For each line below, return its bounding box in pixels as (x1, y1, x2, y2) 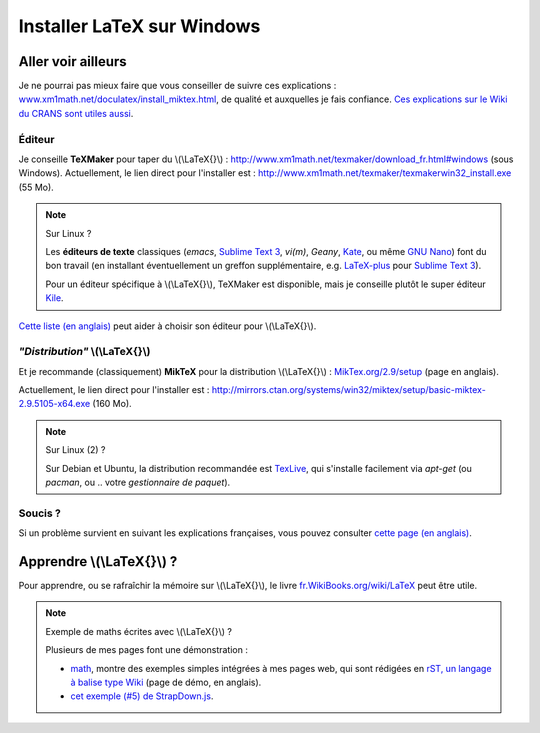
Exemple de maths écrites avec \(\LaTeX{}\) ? (45, 625, 232, 637)
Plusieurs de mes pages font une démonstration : (45, 644, 249, 656)
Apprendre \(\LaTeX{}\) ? (18, 553, 178, 570)
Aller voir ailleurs (18, 53, 127, 70)
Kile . (45, 292, 64, 304)
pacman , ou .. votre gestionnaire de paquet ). (45, 476, 231, 488)
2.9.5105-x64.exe (18, 398, 91, 410)
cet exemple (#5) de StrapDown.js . (70, 690, 214, 702)
